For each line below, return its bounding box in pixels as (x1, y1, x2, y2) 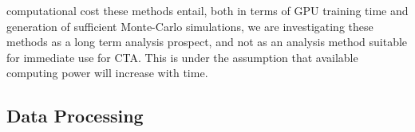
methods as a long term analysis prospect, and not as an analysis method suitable (6, 33, 408, 50)
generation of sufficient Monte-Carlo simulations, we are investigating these (6, 17, 373, 34)
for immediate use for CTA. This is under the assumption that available (6, 49, 358, 65)
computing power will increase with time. (6, 64, 208, 81)
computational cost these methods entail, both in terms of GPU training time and (6, 2, 409, 18)
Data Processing (6, 103, 144, 128)
